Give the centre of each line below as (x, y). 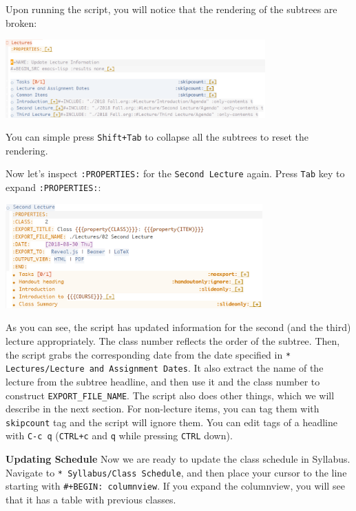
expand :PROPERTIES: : (53, 187)
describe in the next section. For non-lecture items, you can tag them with (163, 409)
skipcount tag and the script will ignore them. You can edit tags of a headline (171, 422)
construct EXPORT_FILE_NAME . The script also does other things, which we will (170, 395)
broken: (21, 22)
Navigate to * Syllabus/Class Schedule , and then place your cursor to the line (176, 472)
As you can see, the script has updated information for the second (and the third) (178, 327)
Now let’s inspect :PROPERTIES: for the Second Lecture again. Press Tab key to (175, 173)
